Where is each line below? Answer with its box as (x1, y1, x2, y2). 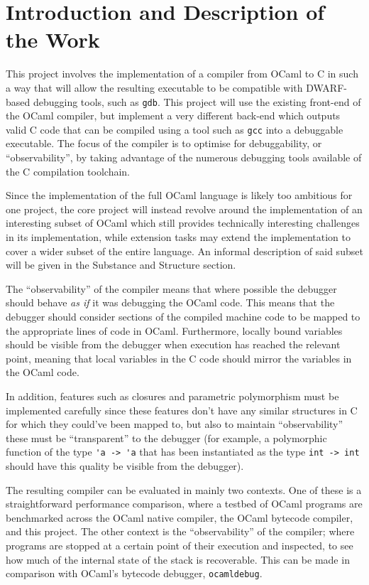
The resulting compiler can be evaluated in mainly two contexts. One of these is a (6, 482, 362, 497)
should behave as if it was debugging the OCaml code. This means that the (6, 295, 335, 310)
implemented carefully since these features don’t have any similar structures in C (6, 402, 358, 417)
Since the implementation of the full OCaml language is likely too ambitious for (6, 188, 353, 203)
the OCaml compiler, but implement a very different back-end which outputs (6, 108, 341, 123)
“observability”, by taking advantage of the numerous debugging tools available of (6, 150, 362, 164)
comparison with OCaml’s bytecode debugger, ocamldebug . (6, 566, 263, 581)
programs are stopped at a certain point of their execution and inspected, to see (6, 537, 353, 552)
